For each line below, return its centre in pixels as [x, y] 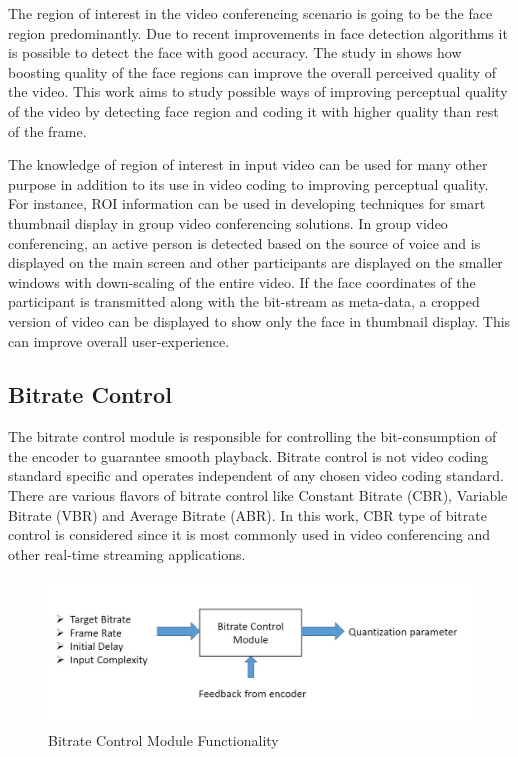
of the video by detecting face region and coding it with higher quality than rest [253, 110]
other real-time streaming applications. [127, 553]
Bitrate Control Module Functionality [163, 739]
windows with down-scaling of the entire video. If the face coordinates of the [242, 281]
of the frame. [47, 130]
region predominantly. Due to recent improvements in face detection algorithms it [258, 32]
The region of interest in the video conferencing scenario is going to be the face [250, 13]
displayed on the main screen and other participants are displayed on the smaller [255, 262]
